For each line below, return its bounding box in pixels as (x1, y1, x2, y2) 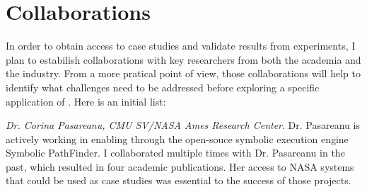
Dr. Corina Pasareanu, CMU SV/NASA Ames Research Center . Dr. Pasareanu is (6, 118, 360, 132)
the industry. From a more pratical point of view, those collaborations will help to (6, 66, 361, 81)
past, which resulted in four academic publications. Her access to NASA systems (6, 159, 354, 174)
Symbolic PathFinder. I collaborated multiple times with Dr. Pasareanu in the (6, 145, 345, 160)
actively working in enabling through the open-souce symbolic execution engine (6, 131, 349, 146)
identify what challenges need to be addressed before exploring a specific (6, 79, 320, 94)
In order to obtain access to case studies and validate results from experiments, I (6, 38, 356, 53)
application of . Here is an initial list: (6, 94, 166, 108)
